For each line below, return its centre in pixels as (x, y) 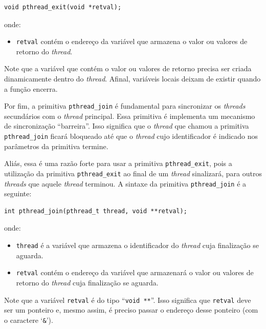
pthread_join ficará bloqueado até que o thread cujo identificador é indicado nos (131, 136)
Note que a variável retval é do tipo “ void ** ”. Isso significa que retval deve (128, 300)
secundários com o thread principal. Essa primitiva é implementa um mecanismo (130, 116)
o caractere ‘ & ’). (29, 320)
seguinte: (18, 193)
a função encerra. (31, 88)
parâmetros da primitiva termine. (56, 146)
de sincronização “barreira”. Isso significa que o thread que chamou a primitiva (127, 126)
